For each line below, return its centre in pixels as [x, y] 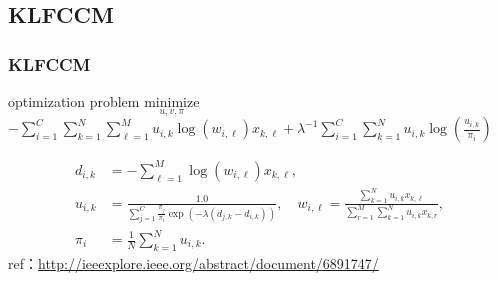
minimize [172, 103]
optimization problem [74, 101]
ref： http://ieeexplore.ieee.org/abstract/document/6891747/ [193, 262]
